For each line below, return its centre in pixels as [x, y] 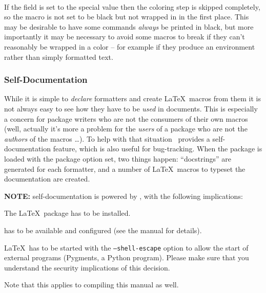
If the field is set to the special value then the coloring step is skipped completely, [132, 6]
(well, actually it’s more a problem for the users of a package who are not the [126, 129]
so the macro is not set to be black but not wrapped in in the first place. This [127, 17]
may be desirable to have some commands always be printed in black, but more [129, 26]
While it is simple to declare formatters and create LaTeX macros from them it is [132, 98]
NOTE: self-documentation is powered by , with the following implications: [124, 196]
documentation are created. [47, 179]
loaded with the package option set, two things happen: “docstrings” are [118, 158]
